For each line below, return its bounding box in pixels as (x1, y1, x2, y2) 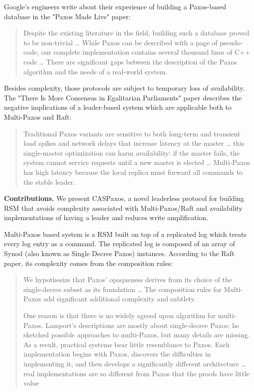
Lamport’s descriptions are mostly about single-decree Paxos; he (45, 320, 239, 330)
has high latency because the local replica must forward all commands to (23, 166, 243, 177)
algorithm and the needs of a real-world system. (23, 66, 168, 76)
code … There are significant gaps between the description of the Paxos (23, 56, 237, 66)
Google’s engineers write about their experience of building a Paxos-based (4, 1, 226, 11)
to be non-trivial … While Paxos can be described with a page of (23, 37, 218, 47)
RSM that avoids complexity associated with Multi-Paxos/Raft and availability (4, 202, 243, 213)
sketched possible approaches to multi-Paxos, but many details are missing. (23, 329, 250, 340)
